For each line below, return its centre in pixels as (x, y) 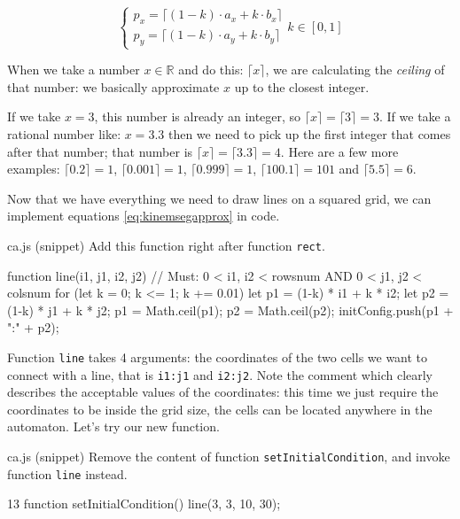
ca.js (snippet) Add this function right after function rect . (166, 245)
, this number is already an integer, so (198, 116)
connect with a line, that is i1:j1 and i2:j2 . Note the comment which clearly (220, 374)
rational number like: (64, 133)
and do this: (211, 70)
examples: (34, 169)
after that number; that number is (100, 151)
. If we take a (415, 116)
